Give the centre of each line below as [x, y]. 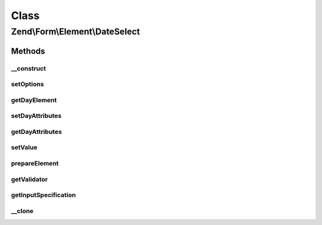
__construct [29, 68]
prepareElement [35, 163]
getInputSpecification [44, 195]
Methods [28, 51]
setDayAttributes [36, 116]
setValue [24, 148]
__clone [22, 211]
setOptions [27, 85]
